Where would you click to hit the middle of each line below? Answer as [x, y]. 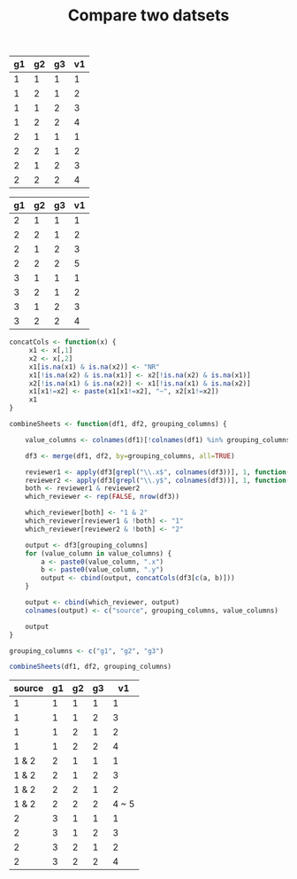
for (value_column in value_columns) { [99, 553]
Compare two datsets [148, 16]
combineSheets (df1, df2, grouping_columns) [91, 667]
